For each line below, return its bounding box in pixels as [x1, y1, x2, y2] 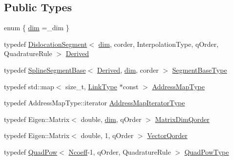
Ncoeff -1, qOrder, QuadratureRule [68, 146, 171, 157]
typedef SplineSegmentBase [4, 64, 86, 75]
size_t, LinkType [65, 81, 117, 91]
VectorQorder [147, 130, 188, 140]
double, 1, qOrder [81, 130, 134, 140]
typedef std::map [4, 81, 54, 91]
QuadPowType [184, 146, 229, 157]
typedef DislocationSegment [4, 39, 87, 49]
